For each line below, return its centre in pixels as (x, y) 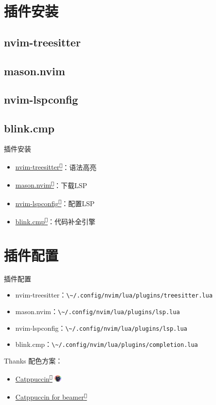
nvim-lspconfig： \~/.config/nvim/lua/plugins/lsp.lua (101, 328)
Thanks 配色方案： (33, 360)
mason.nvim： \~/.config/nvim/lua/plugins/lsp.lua (98, 311)
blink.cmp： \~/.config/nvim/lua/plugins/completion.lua (107, 344)
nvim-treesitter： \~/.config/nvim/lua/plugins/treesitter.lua (114, 295)
